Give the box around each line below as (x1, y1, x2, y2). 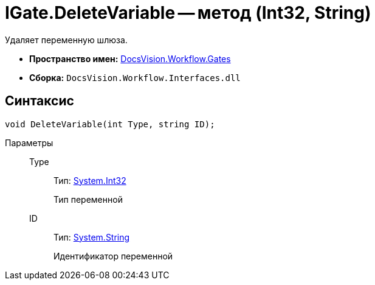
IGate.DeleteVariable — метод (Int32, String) (5, 2, 371, 23)
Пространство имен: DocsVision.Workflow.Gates (29, 53, 231, 64)
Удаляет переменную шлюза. (5, 34, 128, 45)
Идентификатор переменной (53, 250, 173, 261)
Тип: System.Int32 (53, 175, 126, 186)
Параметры (5, 137, 53, 148)
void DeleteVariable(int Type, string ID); (5, 119, 215, 129)
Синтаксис (5, 93, 74, 109)
